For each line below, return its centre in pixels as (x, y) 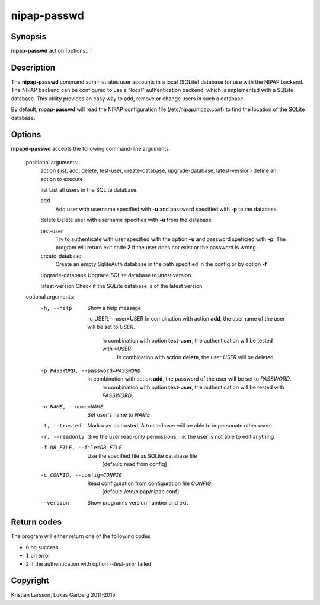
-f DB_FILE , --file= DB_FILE (81, 448)
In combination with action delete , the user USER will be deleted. (196, 357)
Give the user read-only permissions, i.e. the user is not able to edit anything (181, 436)
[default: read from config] (135, 464)
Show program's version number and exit (138, 502)
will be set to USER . (111, 327)
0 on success (42, 547)
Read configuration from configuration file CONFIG (149, 483)
